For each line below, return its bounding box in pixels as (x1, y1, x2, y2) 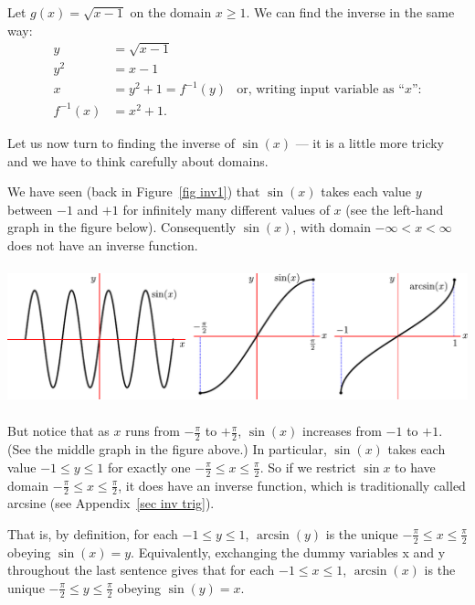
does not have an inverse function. (7, 235, 198, 254)
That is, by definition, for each (7, 524, 178, 543)
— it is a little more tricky (295, 133, 445, 152)
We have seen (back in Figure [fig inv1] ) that (7, 182, 260, 201)
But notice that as (7, 421, 110, 440)
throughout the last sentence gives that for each (7, 560, 275, 579)
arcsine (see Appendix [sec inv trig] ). (7, 494, 215, 513)
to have (395, 457, 436, 476)
